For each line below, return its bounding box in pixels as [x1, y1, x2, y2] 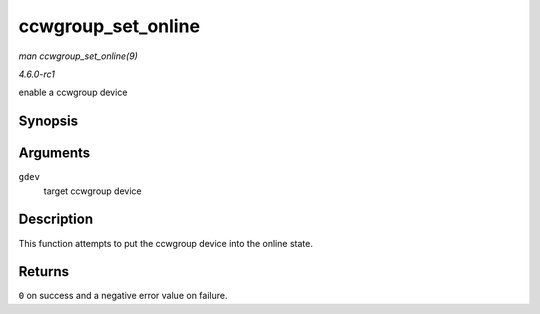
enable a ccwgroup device [18, 86, 128, 99]
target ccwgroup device [43, 185, 142, 197]
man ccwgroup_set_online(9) [18, 50, 139, 62]
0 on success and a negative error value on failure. [18, 290, 228, 302]
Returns [18, 263, 70, 280]
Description [18, 211, 94, 228]
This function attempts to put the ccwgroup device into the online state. [18, 237, 314, 249]
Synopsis [18, 113, 79, 130]
